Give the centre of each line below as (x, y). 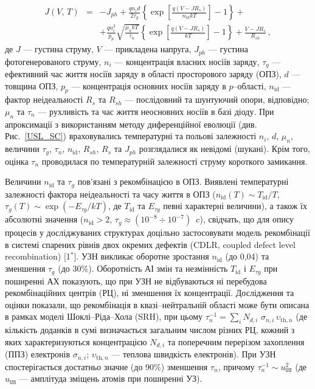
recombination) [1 (38, 256)
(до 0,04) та (247, 256)
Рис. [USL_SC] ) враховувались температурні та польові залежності (131, 136)
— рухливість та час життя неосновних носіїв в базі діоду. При (156, 112)
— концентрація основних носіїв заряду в (149, 85)
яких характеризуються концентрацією (76, 341)
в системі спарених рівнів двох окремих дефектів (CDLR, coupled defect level (150, 244)
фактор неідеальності (44, 99)
